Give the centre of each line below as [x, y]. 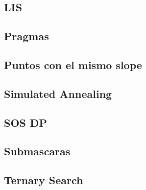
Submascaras [37, 151]
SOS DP [26, 122]
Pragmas [26, 36]
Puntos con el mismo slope [73, 64]
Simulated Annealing [58, 93]
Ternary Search [44, 180]
